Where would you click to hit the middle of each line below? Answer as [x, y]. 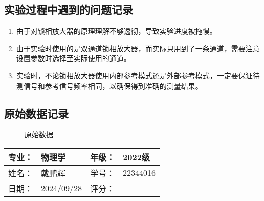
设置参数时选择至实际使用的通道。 [73, 58]
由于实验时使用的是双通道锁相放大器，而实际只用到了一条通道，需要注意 [138, 48]
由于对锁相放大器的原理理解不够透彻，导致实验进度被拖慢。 [116, 31]
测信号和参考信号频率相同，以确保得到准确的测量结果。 [109, 85]
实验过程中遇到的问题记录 [69, 9]
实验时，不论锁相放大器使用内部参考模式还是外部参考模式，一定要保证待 [138, 75]
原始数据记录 [36, 113]
